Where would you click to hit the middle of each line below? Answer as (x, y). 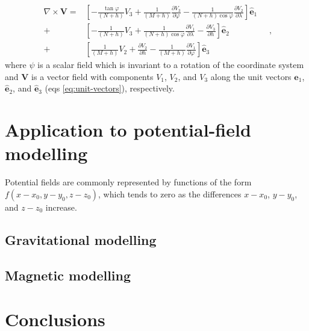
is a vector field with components (92, 76)
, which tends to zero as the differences (170, 193)
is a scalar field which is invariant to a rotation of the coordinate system (171, 65)
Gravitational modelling (81, 239)
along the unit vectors (251, 76)
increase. (61, 207)
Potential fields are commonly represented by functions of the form (128, 182)
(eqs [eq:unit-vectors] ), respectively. (110, 88)
